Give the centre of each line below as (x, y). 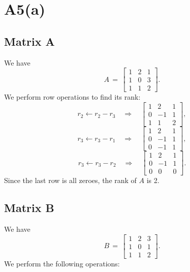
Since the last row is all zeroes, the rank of (70, 180)
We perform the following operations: (62, 263)
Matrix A (29, 41)
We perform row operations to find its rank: (72, 97)
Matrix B (29, 208)
